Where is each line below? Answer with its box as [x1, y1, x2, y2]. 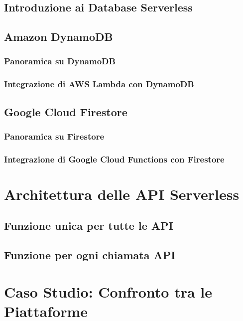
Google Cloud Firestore [4, 104, 127, 119]
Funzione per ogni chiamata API [4, 247, 176, 263]
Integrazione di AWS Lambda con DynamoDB [4, 78, 194, 90]
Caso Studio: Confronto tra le [4, 281, 212, 302]
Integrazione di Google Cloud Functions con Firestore [4, 153, 225, 165]
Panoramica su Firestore [4, 130, 105, 142]
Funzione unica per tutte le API [4, 218, 173, 233]
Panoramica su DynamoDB [4, 55, 116, 67]
